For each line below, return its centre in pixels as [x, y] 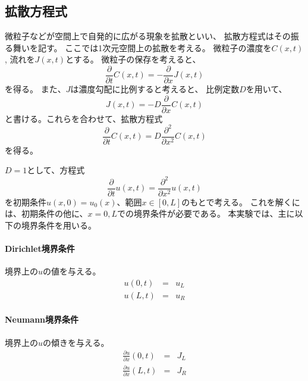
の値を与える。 [72, 271]
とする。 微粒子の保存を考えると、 [133, 59]
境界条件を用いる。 [59, 225]
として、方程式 [56, 170]
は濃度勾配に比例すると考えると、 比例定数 [155, 89]
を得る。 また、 [35, 89]
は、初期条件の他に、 [46, 213]
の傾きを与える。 [76, 342]
